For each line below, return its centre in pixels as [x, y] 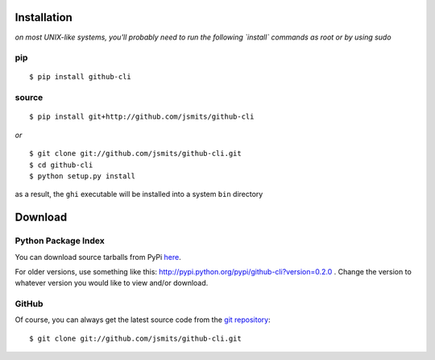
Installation [43, 17]
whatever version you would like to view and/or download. [112, 283]
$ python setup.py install [83, 176]
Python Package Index [60, 241]
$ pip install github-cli [81, 77]
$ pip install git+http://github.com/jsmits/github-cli [142, 117]
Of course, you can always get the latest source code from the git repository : [143, 320]
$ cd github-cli [61, 165]
